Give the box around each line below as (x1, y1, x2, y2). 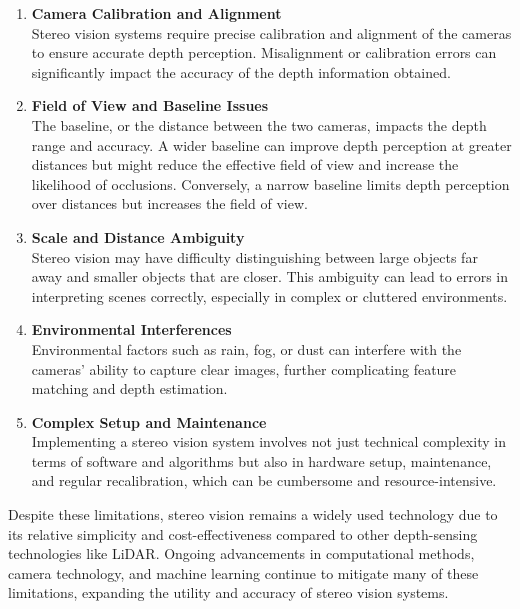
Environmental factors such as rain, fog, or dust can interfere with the (31, 338, 462, 359)
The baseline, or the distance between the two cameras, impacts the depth (31, 114, 487, 135)
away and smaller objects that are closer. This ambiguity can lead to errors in (31, 266, 508, 287)
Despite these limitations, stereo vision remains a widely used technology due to (8, 504, 498, 525)
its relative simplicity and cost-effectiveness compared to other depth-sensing (8, 523, 478, 544)
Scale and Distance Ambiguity (31, 226, 245, 247)
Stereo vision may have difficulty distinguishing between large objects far (31, 246, 478, 267)
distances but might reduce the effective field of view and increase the (31, 154, 459, 175)
